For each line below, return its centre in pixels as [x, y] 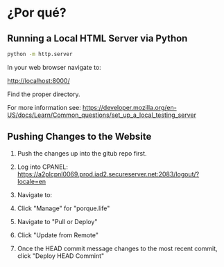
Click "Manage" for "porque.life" [63, 208]
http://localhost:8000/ [39, 80]
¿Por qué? [37, 13]
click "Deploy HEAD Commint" [61, 256]
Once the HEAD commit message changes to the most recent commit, [117, 248]
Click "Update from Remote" [58, 235]
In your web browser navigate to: [54, 67]
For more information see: [44, 107]
